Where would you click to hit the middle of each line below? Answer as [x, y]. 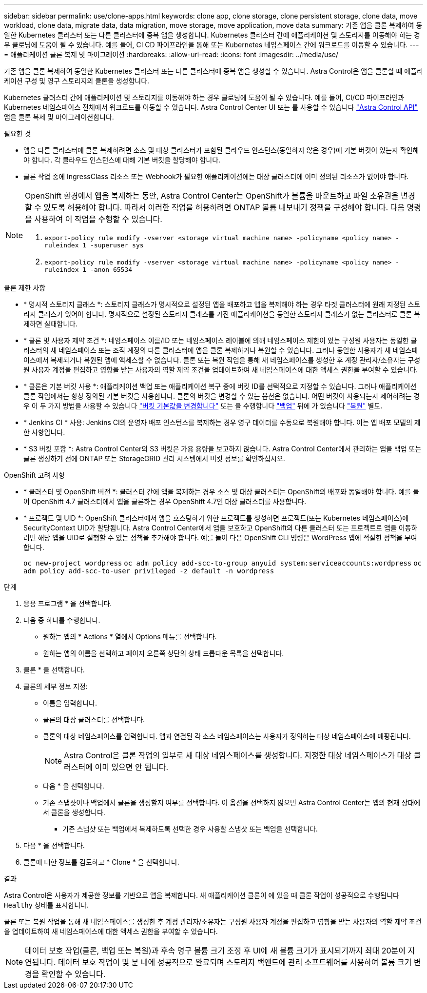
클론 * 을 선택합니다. [54, 670]
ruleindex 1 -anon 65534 [88, 270]
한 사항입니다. [44, 432]
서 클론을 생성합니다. [74, 812]
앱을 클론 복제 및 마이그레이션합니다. [59, 117]
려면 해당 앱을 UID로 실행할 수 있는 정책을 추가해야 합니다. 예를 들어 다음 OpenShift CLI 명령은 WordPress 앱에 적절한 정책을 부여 [220, 537]
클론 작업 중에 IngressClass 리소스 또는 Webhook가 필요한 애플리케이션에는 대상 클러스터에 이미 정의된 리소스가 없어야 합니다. [216, 176]
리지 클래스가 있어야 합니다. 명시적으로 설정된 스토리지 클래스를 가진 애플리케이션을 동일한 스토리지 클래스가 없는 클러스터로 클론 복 [222, 314]
